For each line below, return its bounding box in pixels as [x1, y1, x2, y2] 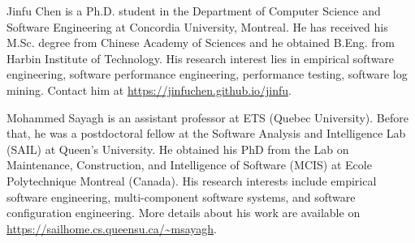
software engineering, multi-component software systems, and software [6, 188, 356, 205]
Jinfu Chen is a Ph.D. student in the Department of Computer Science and [6, 2, 381, 19]
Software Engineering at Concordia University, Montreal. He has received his [6, 18, 388, 35]
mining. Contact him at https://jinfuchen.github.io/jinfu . [6, 81, 292, 98]
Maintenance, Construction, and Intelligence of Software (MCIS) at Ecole [6, 156, 372, 173]
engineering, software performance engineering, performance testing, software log [6, 66, 408, 83]
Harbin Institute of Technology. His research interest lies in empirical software [6, 49, 395, 66]
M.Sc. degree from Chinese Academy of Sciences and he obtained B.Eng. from [6, 34, 395, 51]
